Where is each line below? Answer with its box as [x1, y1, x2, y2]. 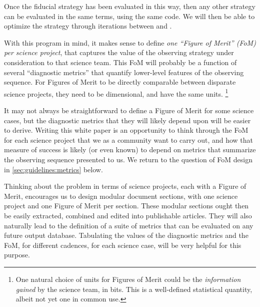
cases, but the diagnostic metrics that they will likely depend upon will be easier [4, 115, 251, 125]
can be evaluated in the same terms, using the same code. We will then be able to [4, 11, 255, 21]
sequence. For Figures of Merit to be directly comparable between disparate [4, 77, 236, 87]
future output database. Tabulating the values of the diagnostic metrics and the [4, 230, 248, 240]
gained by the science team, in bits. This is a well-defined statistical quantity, [15, 283, 252, 294]
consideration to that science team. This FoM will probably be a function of [4, 57, 237, 67]
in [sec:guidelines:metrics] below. [4, 164, 103, 174]
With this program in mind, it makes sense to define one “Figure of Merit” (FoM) [4, 37, 256, 48]
